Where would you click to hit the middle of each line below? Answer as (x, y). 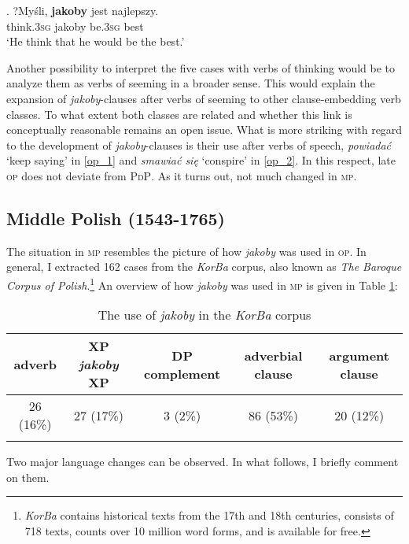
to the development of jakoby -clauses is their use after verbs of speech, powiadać (199, 144)
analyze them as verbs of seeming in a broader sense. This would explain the (191, 83)
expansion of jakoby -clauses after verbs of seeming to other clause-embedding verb (204, 98)
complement (182, 373)
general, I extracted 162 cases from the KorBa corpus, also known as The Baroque (204, 266)
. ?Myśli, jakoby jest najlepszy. (83, 10)
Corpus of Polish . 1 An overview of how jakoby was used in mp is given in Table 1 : (202, 283)
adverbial (273, 355)
